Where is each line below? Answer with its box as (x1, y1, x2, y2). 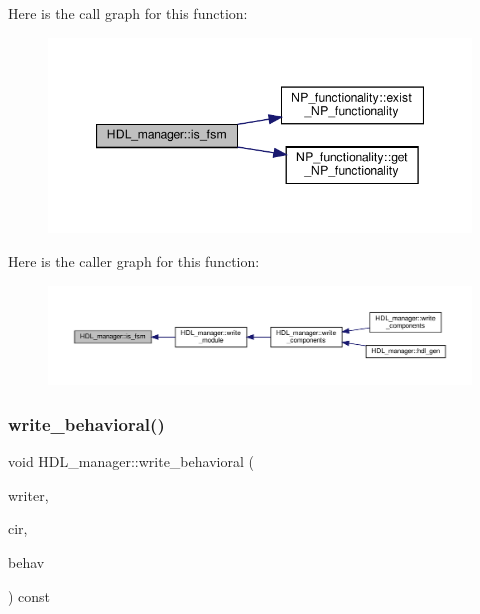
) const (8, 585, 51, 606)
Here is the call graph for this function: (8, 3, 248, 23)
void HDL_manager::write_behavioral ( (8, 451, 254, 472)
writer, (8, 484, 49, 505)
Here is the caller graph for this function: (8, 251, 260, 272)
